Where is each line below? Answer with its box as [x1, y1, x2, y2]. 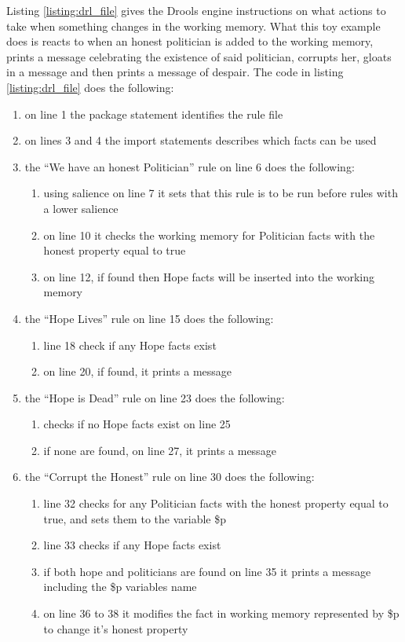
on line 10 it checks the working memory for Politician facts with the [43, 226, 375, 243]
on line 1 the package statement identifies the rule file [24, 105, 283, 122]
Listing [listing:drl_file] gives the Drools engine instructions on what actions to [6, 2, 386, 18]
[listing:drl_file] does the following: [6, 79, 174, 95]
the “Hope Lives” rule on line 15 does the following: [24, 310, 274, 326]
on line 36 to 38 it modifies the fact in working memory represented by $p [43, 605, 400, 622]
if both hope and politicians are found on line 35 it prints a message [43, 563, 371, 579]
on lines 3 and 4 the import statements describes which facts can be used [24, 132, 377, 149]
